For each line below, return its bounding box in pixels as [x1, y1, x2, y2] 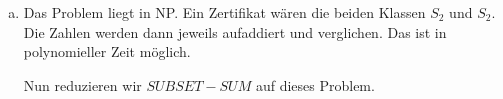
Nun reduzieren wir [23, 74, 142, 95]
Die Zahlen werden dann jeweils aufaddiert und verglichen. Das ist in [23, 21, 447, 42]
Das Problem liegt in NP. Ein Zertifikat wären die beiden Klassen [23, 2, 426, 22]
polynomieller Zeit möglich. [23, 41, 191, 62]
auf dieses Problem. [255, 74, 375, 95]
